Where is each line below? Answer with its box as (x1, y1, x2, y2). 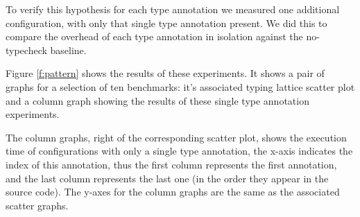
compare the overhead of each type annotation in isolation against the (6, 29, 303, 44)
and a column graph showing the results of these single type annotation (6, 93, 309, 107)
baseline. (50, 42, 87, 57)
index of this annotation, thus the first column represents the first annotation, (6, 157, 337, 171)
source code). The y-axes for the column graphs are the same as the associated (6, 184, 340, 199)
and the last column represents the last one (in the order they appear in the (6, 171, 329, 185)
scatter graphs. (6, 198, 69, 212)
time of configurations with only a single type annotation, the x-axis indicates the (6, 144, 353, 158)
